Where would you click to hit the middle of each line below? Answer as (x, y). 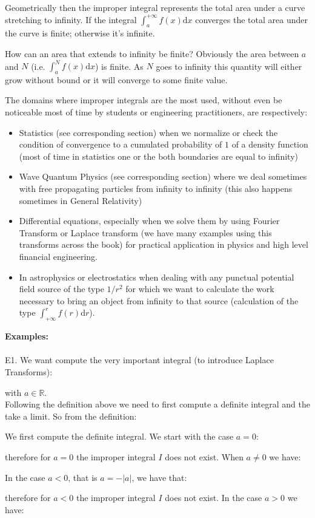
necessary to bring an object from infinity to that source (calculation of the (159, 300)
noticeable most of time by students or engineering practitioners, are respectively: (156, 112)
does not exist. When (204, 456)
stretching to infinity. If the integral (71, 19)
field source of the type (61, 289)
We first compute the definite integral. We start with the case (119, 436)
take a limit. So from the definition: (71, 416)
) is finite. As (119, 66)
